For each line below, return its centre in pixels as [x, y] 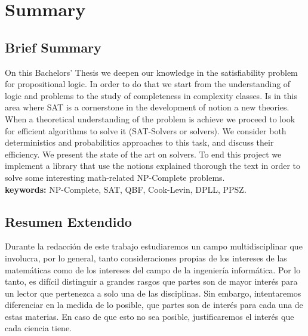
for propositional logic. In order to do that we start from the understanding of [148, 84]
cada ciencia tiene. [38, 328]
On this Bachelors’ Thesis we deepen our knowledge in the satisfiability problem [151, 72]
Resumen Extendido [68, 221]
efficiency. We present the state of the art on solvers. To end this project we [143, 154]
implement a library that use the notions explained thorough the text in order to [153, 166]
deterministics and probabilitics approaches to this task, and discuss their [139, 142]
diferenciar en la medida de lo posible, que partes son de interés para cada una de [154, 305]
